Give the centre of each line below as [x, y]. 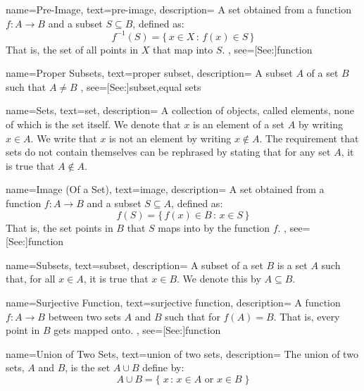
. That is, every [307, 316]
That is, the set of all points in [72, 49]
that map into [183, 49]
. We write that [64, 138]
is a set [292, 265]
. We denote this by [219, 279]
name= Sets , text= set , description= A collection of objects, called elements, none [180, 110]
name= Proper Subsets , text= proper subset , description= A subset [149, 73]
